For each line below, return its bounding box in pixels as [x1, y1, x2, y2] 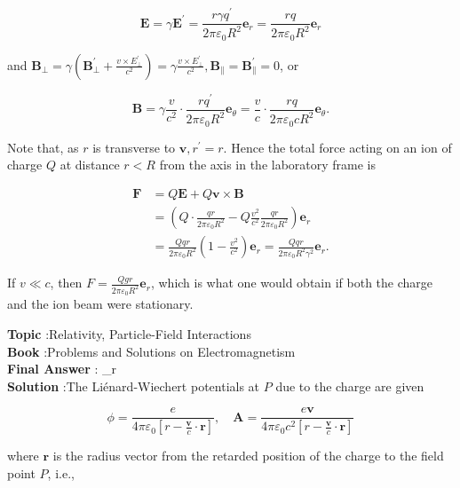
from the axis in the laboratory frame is [159, 155, 377, 174]
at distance [59, 155, 120, 174]
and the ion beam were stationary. [7, 295, 194, 313]
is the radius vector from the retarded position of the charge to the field [52, 446, 444, 465]
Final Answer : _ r [7, 359, 117, 378]
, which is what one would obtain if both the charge [150, 273, 433, 292]
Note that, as [7, 138, 79, 156]
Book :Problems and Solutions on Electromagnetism [7, 342, 296, 360]
